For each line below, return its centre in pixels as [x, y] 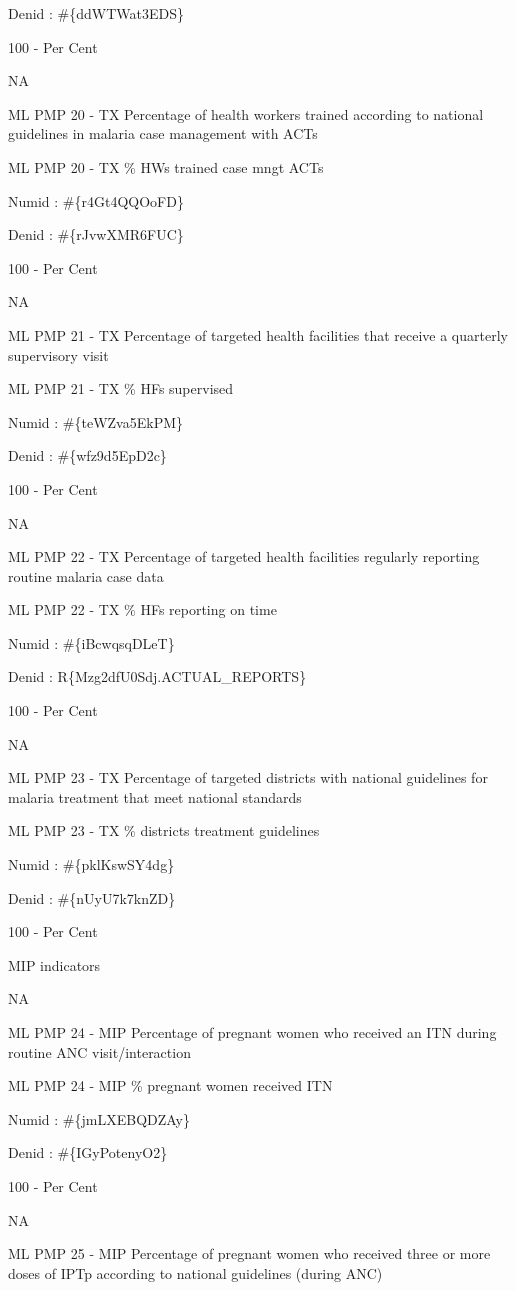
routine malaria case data [86, 575]
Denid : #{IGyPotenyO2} [88, 1152]
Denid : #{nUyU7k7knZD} [92, 897]
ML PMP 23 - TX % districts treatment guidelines [164, 830]
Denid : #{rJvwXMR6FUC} [96, 234]
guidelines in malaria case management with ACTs [163, 133]
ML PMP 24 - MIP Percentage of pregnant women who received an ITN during [252, 1032]
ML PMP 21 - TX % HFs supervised [121, 388]
